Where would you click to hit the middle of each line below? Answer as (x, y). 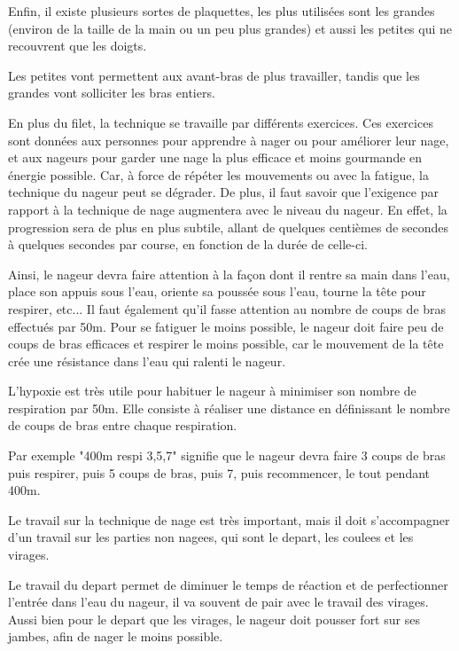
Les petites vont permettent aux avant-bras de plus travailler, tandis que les (214, 75)
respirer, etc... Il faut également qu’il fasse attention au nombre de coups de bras (227, 308)
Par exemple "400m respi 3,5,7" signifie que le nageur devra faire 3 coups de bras (227, 455)
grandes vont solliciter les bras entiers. (112, 93)
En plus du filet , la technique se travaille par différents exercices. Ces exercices (221, 122)
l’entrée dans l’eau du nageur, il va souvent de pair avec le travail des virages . (218, 602)
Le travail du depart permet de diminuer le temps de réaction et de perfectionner (228, 584)
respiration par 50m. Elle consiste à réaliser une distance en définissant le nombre (229, 408)
